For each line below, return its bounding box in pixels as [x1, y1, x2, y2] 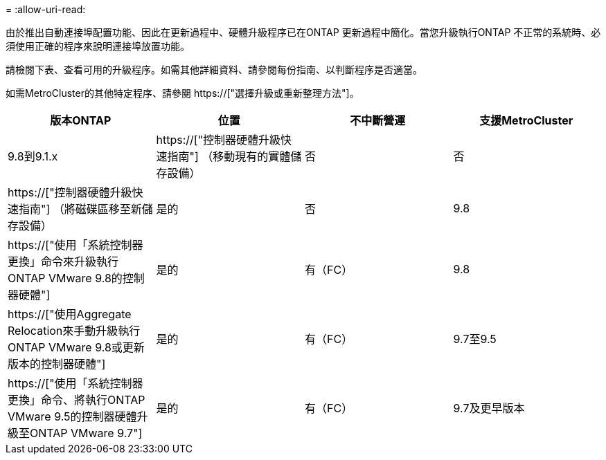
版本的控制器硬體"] [8, 357, 106, 371]
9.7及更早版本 [453, 401, 525, 415]
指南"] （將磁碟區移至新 [19, 202, 142, 216]
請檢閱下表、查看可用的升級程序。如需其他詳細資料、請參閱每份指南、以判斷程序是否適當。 [6, 64, 422, 75]
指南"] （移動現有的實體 [167, 149, 291, 163]
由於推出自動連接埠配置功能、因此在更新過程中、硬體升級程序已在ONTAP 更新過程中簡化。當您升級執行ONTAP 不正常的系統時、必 [6, 26, 601, 38]
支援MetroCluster [479, 113, 573, 127]
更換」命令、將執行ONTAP [8, 393, 145, 407]
